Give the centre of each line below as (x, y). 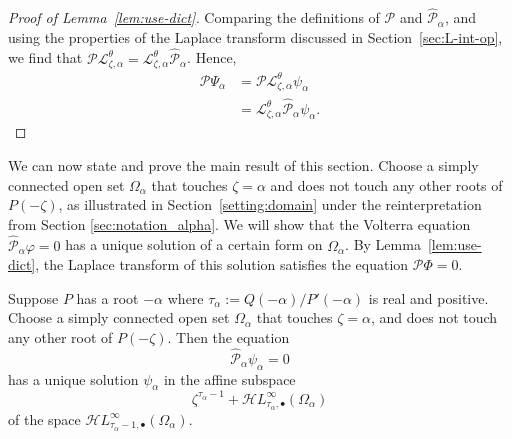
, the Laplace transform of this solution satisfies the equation (222, 264)
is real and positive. (428, 297)
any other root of (60, 337)
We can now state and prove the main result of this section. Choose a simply (243, 165)
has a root (107, 297)
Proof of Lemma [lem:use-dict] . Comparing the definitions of (194, 17)
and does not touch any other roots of (386, 184)
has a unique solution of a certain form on (194, 244)
